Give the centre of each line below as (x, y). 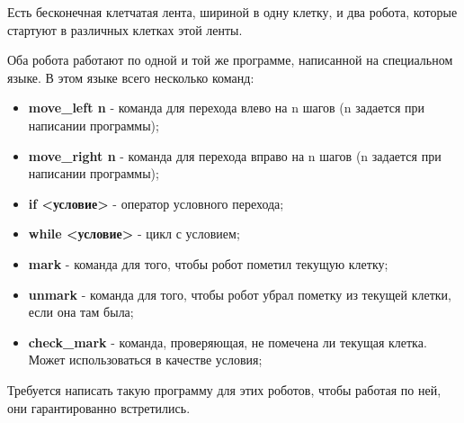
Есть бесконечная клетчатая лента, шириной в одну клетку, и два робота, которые (232, 12)
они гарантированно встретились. (99, 407)
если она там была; (81, 312)
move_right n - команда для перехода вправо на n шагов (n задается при (235, 155)
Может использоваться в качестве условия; (145, 360)
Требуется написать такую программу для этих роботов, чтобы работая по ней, (224, 389)
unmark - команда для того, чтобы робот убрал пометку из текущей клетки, (240, 294)
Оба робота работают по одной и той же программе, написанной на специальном (230, 60)
